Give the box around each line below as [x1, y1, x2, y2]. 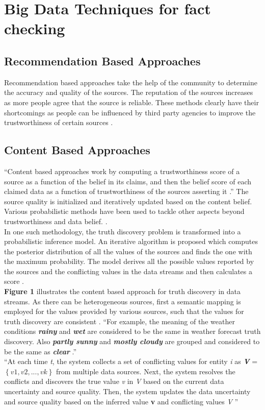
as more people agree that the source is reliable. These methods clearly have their [4, 97, 259, 107]
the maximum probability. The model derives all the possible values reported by [4, 256, 254, 267]
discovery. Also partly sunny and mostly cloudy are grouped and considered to [4, 336, 260, 347]
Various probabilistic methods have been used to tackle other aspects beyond [4, 206, 245, 216]
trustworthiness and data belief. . [4, 215, 108, 226]
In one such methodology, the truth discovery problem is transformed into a [4, 226, 241, 236]
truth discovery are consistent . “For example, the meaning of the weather [4, 316, 235, 326]
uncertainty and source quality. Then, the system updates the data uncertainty [4, 386, 251, 396]
